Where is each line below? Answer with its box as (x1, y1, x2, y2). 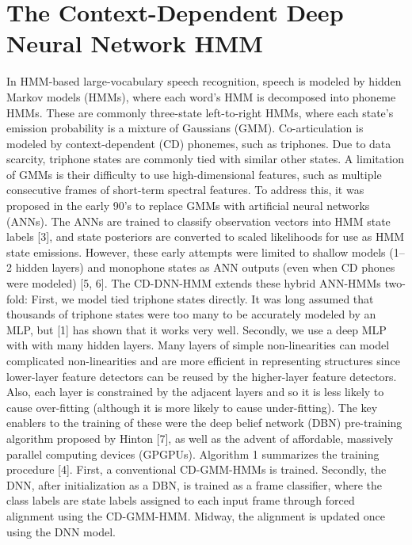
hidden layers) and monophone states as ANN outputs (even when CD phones (15, 259, 395, 276)
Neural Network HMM (6, 27, 263, 59)
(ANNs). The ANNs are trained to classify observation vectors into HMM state (6, 212, 391, 229)
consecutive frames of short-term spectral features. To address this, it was (6, 181, 364, 198)
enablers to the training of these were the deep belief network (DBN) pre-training (6, 414, 402, 431)
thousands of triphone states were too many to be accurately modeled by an (6, 306, 376, 322)
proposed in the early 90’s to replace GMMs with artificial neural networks (6, 197, 370, 214)
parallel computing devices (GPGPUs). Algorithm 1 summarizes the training (6, 445, 380, 462)
